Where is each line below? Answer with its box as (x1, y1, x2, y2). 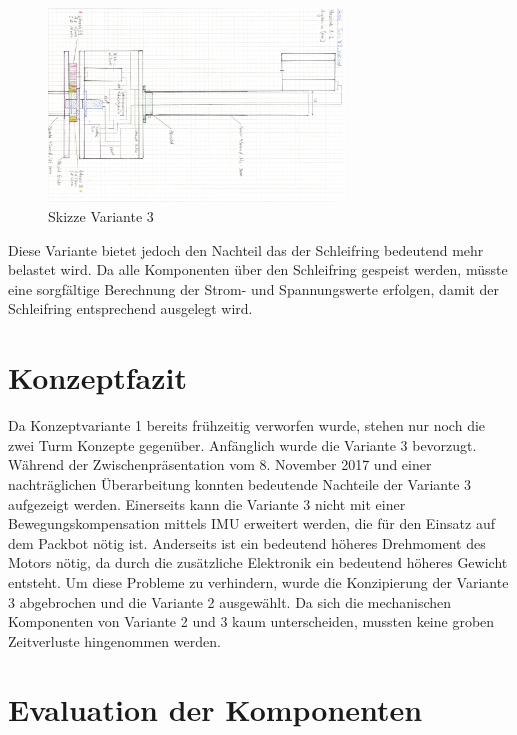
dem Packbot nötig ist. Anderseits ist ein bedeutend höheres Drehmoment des (8, 532, 486, 553)
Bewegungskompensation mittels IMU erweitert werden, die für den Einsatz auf (8, 513, 495, 534)
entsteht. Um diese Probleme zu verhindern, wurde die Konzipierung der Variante (8, 571, 509, 592)
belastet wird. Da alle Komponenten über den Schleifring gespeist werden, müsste (8, 259, 508, 280)
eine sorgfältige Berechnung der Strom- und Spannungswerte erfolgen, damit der (8, 278, 500, 299)
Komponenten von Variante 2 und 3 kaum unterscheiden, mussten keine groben (8, 611, 495, 632)
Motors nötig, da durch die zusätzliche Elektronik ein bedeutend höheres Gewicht (8, 552, 508, 573)
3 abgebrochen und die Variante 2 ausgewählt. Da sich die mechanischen (8, 591, 452, 612)
